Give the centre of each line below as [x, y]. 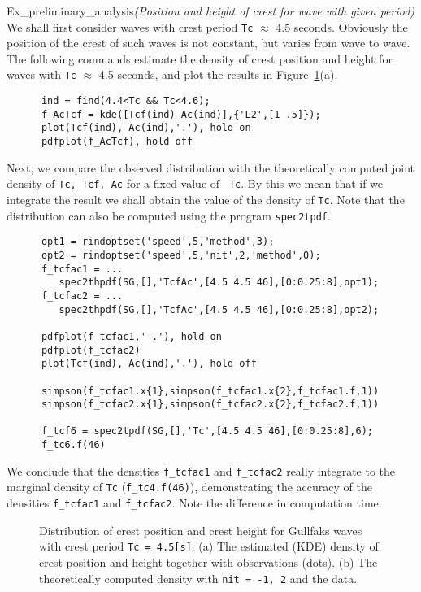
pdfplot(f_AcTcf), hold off [117, 142]
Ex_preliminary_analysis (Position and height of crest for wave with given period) [211, 11]
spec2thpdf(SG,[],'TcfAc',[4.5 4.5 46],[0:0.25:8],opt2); [219, 309]
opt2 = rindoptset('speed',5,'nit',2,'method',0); [181, 255]
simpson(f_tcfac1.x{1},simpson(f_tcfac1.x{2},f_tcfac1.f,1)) [210, 391]
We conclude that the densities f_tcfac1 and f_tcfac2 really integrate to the [201, 470]
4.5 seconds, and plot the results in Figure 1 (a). [218, 74]
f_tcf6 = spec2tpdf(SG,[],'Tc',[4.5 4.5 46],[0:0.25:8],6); [207, 431]
